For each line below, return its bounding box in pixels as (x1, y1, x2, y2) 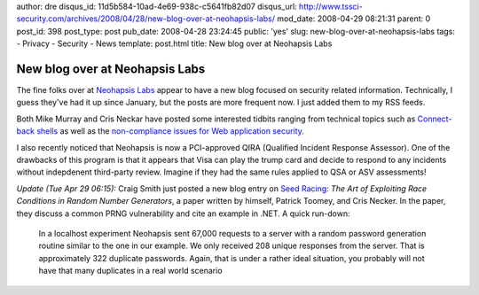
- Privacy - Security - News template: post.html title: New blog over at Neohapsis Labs (16, 38, 333, 49)
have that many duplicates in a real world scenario (38, 266, 223, 276)
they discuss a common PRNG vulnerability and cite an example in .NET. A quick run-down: (16, 208, 350, 219)
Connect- (417, 113, 452, 124)
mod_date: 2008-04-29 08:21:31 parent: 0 (276, 13, 431, 24)
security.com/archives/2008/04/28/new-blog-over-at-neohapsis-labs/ (16, 13, 275, 24)
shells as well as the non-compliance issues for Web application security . (36, 126, 305, 136)
